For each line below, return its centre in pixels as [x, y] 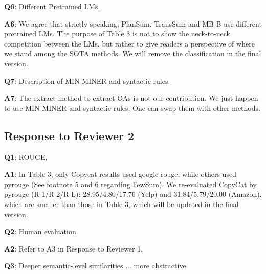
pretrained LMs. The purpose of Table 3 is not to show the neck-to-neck [117, 33]
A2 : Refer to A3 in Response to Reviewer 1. [74, 248]
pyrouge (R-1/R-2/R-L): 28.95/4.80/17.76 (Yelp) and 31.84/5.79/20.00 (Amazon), [133, 194]
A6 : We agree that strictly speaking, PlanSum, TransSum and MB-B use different [133, 23]
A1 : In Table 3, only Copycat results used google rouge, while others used [120, 174]
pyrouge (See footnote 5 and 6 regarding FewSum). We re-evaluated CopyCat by [130, 184]
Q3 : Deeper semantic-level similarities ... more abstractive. [96, 266]
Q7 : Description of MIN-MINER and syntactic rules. [87, 81]
